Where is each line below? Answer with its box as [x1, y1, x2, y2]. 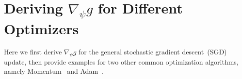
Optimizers [4, 18, 79, 38]
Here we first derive [4, 46, 62, 56]
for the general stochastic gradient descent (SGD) [79, 46, 227, 56]
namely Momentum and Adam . [4, 66, 103, 76]
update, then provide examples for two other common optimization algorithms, [4, 56, 239, 66]
